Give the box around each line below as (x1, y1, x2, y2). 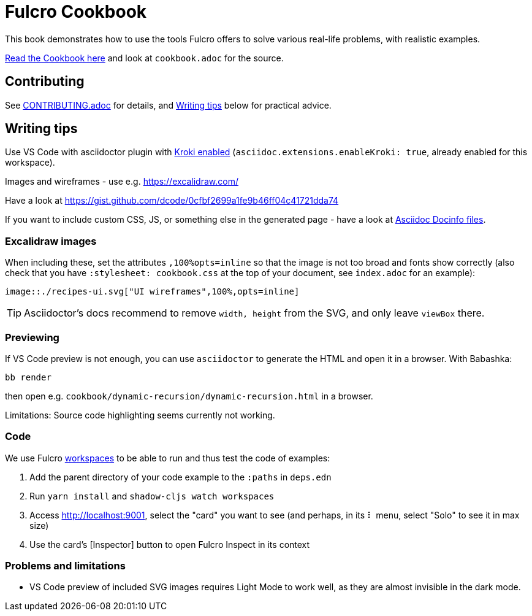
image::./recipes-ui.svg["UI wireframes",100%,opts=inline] (5, 287, 300, 297)
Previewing (5, 331, 59, 344)
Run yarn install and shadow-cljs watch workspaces (29, 490, 275, 501)
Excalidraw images (5, 234, 97, 247)
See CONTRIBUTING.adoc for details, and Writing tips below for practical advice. (5, 99, 332, 110)
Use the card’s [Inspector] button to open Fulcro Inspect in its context (29, 539, 310, 550)
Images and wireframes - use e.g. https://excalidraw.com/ (5, 176, 238, 187)
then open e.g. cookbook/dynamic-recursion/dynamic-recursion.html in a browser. (5, 390, 373, 401)
